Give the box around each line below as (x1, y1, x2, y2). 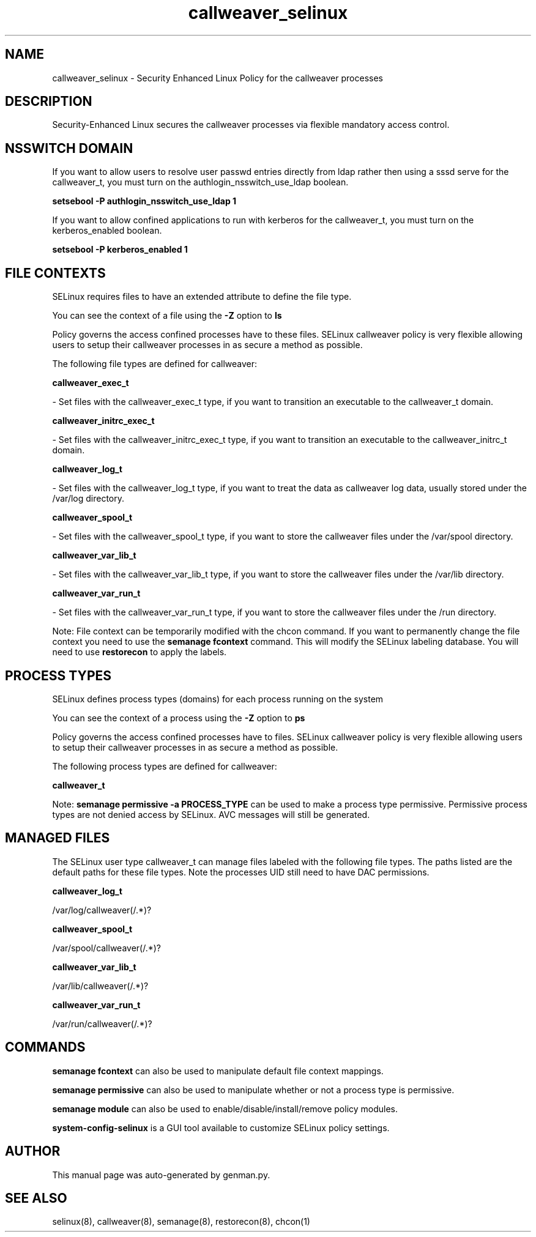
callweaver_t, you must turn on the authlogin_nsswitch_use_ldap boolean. (52, 177, 349, 188)
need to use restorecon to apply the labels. (52, 647, 227, 658)
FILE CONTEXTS (5, 265, 106, 281)
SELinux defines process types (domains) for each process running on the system (52, 693, 384, 704)
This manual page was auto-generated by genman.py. (52, 1169, 270, 1180)
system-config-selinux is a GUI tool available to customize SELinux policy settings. (52, 1122, 390, 1133)
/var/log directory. (52, 493, 125, 504)
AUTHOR (5, 1143, 61, 1159)
